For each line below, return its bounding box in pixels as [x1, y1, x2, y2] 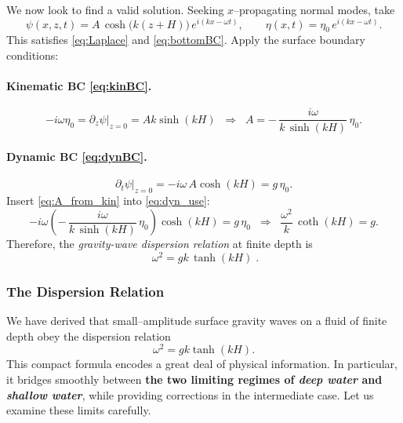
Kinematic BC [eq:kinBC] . [6, 78, 152, 94]
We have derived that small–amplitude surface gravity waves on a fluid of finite [6, 312, 387, 329]
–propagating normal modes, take [234, 2, 395, 17]
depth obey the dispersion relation [6, 327, 171, 344]
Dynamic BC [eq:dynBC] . [6, 148, 147, 165]
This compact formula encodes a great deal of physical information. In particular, [6, 356, 398, 372]
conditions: [6, 47, 59, 64]
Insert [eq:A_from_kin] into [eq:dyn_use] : [6, 192, 210, 209]
